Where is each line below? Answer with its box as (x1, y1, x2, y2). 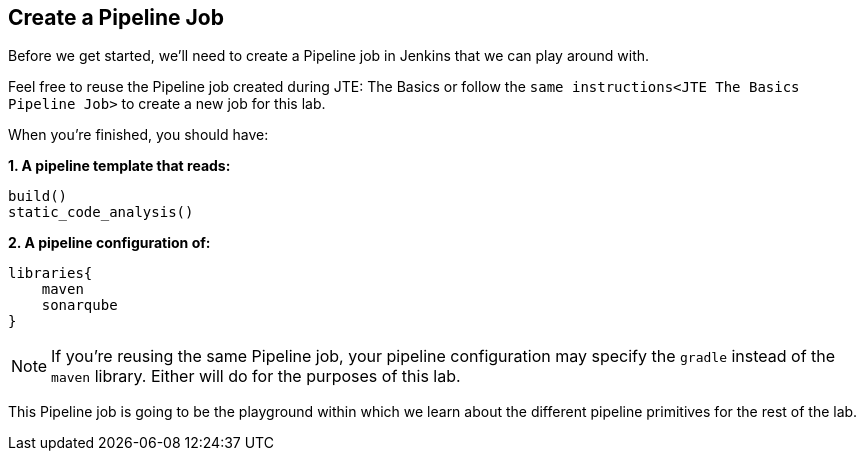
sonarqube (41, 297, 118, 314)
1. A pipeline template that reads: (8, 157, 231, 175)
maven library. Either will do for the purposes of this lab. (51, 366, 461, 387)
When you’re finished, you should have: (8, 126, 269, 144)
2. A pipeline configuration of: (8, 234, 211, 252)
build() (8, 188, 68, 205)
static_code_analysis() (8, 204, 194, 221)
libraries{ (8, 265, 93, 282)
